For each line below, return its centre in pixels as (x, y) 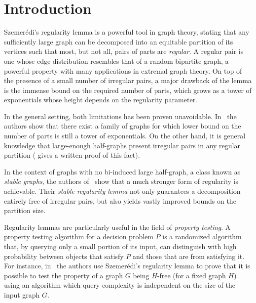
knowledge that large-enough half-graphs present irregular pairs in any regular (122, 145)
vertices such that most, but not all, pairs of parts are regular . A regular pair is (124, 51)
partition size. (25, 210)
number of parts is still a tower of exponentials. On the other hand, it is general (125, 136)
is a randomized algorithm (202, 237)
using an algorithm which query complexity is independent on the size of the (120, 285)
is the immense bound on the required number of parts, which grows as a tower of (128, 90)
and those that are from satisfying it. (188, 256)
